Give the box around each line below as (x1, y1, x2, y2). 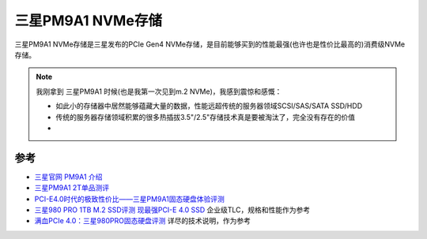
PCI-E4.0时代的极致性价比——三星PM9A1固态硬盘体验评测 (34, 194, 225, 204)
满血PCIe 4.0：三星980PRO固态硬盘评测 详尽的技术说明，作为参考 (34, 216, 251, 226)
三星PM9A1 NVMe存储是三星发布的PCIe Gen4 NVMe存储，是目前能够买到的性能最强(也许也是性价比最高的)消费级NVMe (14, 39, 406, 49)
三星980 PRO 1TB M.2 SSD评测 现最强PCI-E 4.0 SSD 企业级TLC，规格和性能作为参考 (34, 205, 311, 215)
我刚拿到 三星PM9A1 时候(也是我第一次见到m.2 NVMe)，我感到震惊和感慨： (36, 87, 282, 96)
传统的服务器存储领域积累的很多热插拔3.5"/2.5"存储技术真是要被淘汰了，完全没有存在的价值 (55, 112, 356, 121)
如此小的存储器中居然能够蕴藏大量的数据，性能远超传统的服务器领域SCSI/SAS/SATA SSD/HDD (55, 101, 363, 110)
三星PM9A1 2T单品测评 (34, 183, 110, 192)
